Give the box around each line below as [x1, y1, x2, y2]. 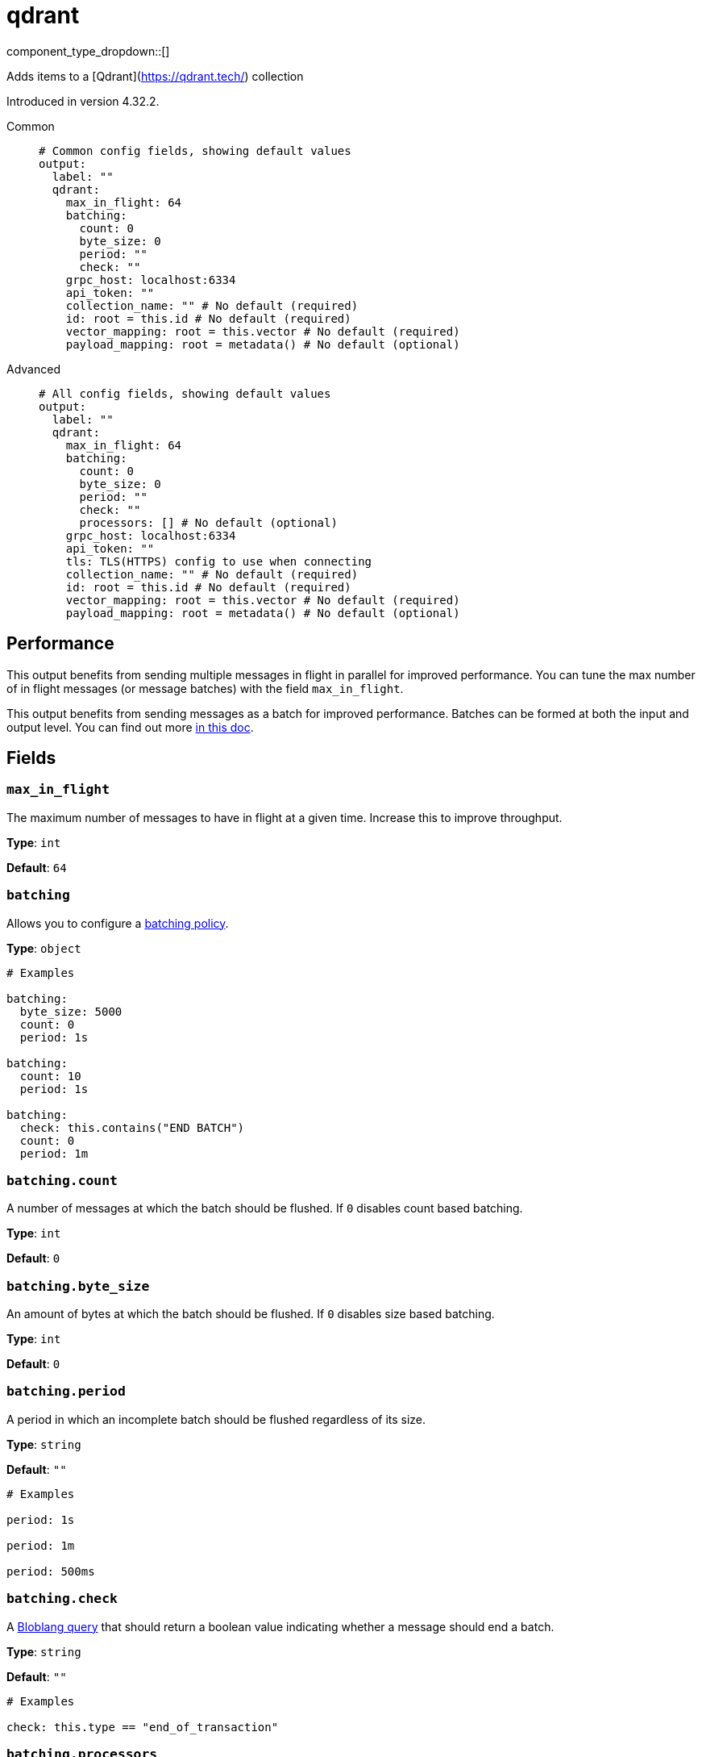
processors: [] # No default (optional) [79, 515, 338, 529]
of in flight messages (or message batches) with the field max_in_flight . [6, 681, 404, 695]
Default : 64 [6, 860, 67, 874]
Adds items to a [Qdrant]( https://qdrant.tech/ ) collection [6, 69, 304, 83]
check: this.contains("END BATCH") [19, 1121, 245, 1134]
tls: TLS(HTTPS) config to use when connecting [65, 554, 372, 568]
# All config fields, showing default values [39, 386, 331, 400]
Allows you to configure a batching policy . [6, 916, 229, 930]
